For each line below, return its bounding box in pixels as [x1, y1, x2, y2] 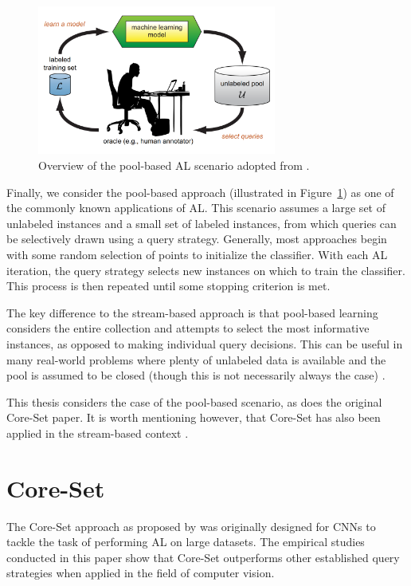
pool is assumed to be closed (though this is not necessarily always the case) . [6, 367, 386, 383]
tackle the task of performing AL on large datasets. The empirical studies [6, 533, 365, 550]
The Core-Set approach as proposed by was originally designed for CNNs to [6, 517, 376, 534]
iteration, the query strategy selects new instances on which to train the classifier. [6, 262, 405, 278]
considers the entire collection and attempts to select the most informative [6, 320, 370, 336]
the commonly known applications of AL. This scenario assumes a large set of [6, 199, 386, 216]
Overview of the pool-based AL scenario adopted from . [38, 157, 310, 174]
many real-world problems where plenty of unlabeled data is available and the [6, 351, 386, 368]
